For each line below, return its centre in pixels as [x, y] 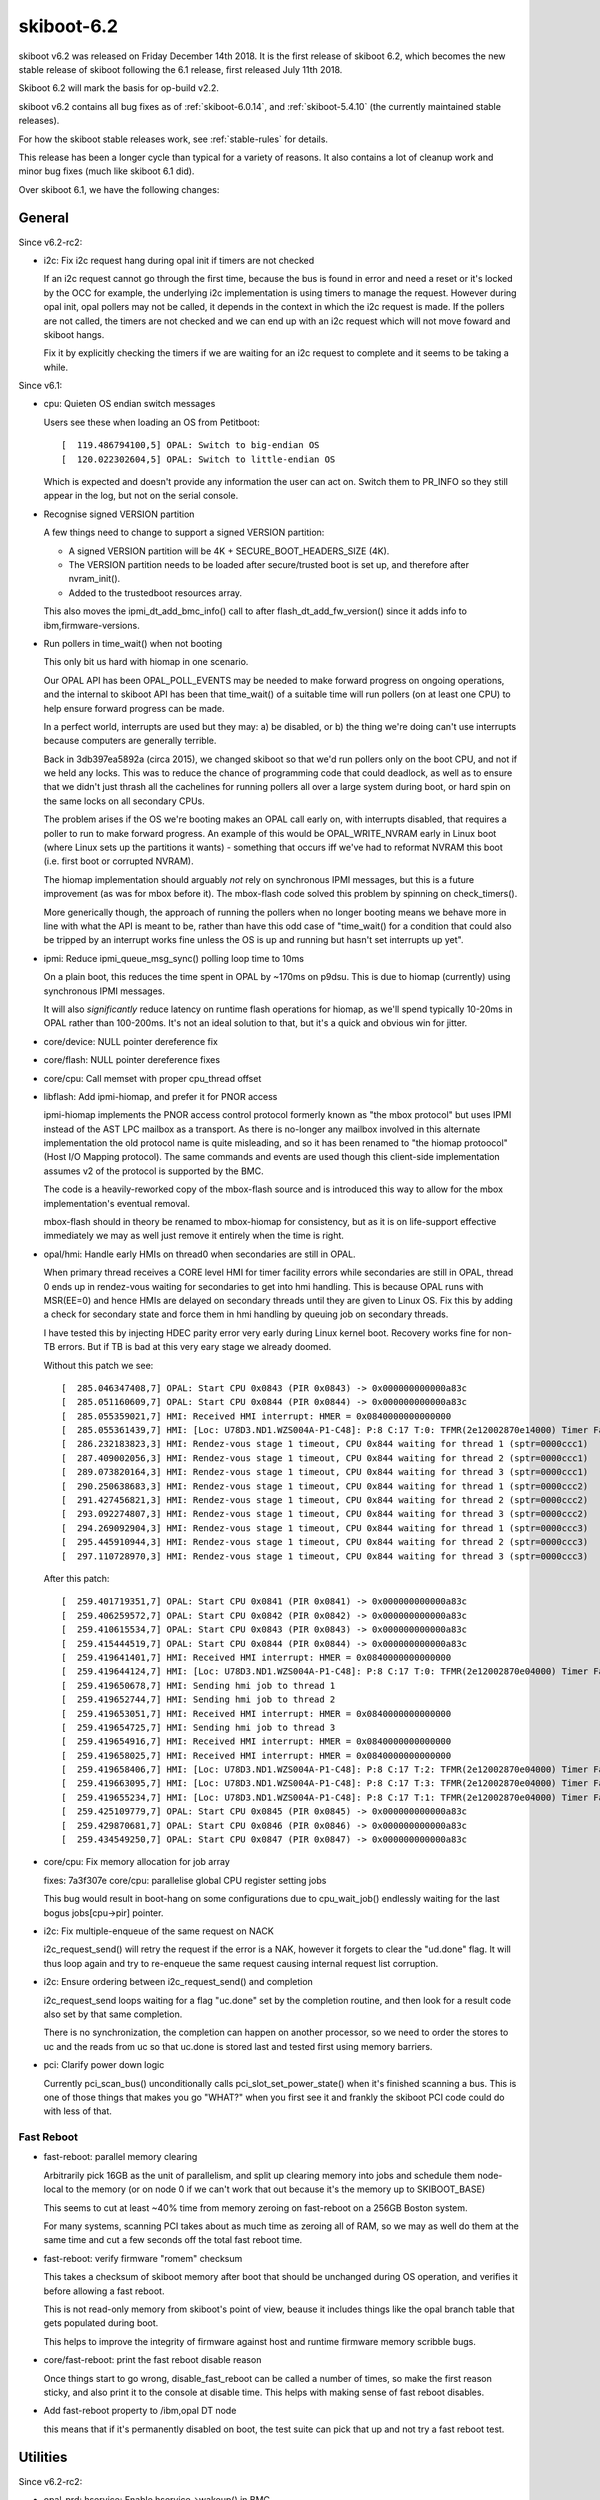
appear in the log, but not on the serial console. [141, 496]
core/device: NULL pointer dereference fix [131, 1041]
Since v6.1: [40, 386]
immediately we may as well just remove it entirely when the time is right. [194, 1236]
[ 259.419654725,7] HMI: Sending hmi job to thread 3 [198, 1727]
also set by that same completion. [113, 2014]
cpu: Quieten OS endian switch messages [129, 404]
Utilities [43, 2457]
